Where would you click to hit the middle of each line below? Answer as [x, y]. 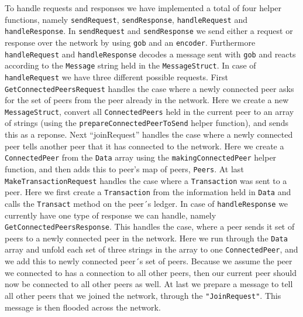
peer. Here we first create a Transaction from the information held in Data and [148, 192]
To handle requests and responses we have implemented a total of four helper [143, 8]
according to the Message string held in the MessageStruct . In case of [130, 65]
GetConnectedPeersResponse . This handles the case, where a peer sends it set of [150, 226]
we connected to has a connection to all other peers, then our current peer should [151, 272]
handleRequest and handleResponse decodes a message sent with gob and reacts [150, 54]
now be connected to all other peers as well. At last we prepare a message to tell [149, 284]
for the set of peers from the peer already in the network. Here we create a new [147, 100]
